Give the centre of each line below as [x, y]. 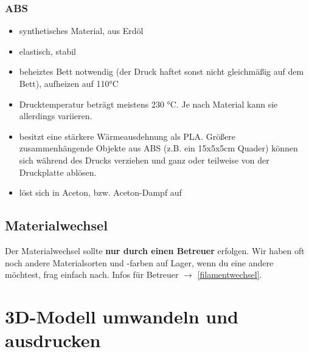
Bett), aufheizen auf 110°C [69, 83]
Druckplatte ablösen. [58, 172]
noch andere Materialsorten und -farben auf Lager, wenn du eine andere [139, 262]
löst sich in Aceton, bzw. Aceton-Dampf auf [100, 192]
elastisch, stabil [47, 51]
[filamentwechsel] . [230, 274]
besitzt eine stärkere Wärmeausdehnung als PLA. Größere [127, 136]
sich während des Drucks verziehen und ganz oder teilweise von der [144, 160]
